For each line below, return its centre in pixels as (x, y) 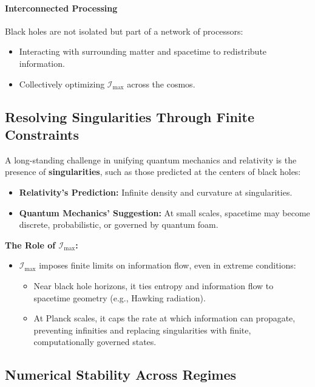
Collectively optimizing (62, 84)
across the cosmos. (161, 84)
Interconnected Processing (61, 8)
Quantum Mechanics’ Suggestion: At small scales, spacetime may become (164, 212)
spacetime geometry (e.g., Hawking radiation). (120, 297)
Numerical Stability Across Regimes (121, 375)
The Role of (30, 245)
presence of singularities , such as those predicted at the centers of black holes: (153, 172)
